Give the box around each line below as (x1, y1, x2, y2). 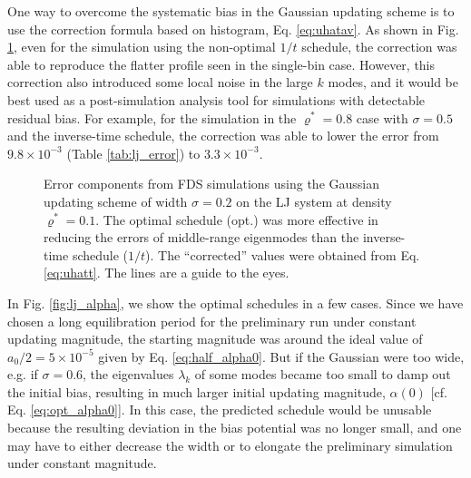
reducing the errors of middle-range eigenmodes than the (44, 228, 359, 247)
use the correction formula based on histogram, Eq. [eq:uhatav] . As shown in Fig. (7, 19, 459, 38)
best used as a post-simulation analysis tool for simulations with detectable (7, 90, 425, 109)
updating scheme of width (44, 191, 188, 210)
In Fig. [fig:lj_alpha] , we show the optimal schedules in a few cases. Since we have (7, 293, 464, 312)
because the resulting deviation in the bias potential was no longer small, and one (7, 418, 462, 437)
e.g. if (7, 365, 38, 384)
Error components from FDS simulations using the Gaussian (44, 174, 379, 193)
